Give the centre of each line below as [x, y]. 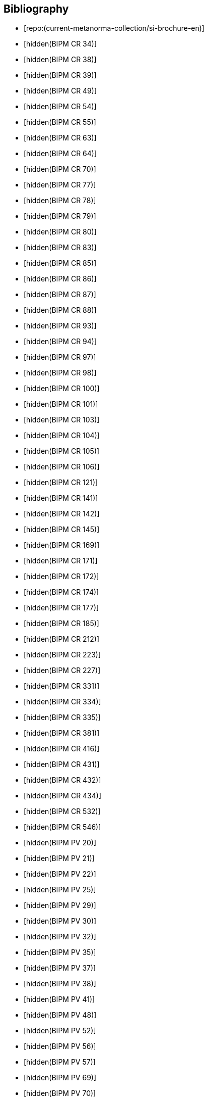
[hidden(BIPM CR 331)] [62, 686]
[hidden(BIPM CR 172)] [61, 577]
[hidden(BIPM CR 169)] [62, 545]
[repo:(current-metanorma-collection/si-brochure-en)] [114, 28]
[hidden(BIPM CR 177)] [61, 608]
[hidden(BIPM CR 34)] [60, 44]
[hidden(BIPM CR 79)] [60, 216]
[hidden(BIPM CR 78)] [60, 201]
